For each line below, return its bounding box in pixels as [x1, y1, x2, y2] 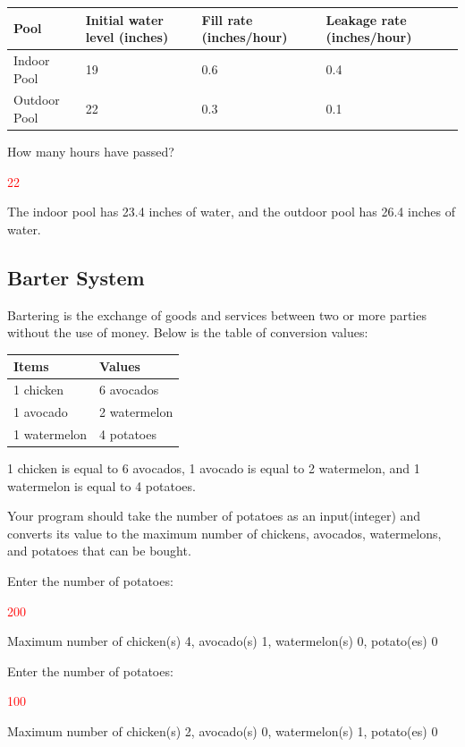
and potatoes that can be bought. [7, 541, 191, 560]
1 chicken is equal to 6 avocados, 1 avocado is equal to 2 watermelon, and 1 [7, 458, 420, 477]
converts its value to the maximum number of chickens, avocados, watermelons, [7, 523, 442, 542]
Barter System [7, 263, 145, 291]
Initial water [85, 10, 164, 29]
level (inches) [85, 28, 169, 47]
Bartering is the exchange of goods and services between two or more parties [7, 305, 427, 324]
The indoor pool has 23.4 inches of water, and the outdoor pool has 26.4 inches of [7, 202, 455, 221]
